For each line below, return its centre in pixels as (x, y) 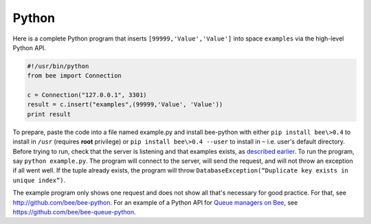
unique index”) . (39, 180)
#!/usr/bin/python (58, 66)
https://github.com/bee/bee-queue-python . (75, 212)
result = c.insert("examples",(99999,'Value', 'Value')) (125, 104)
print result (49, 114)
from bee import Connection (74, 76)
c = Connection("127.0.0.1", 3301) (87, 95)
